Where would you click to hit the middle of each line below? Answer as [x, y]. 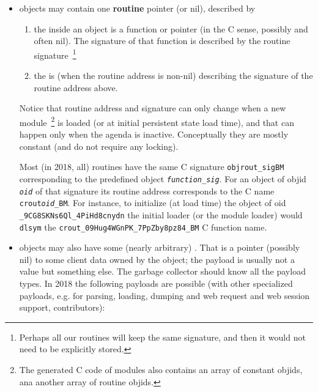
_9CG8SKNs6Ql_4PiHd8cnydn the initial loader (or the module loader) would [161, 214]
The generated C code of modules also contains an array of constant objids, [161, 369]
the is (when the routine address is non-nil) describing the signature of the [173, 76]
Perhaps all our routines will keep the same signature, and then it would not [162, 337]
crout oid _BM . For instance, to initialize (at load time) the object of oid [153, 203]
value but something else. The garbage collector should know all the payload [162, 271]
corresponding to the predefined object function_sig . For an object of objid [163, 178]
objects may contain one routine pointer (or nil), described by [137, 8]
